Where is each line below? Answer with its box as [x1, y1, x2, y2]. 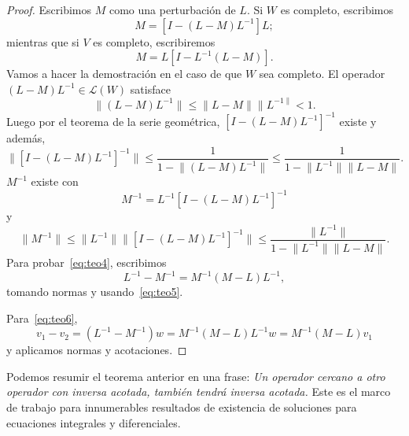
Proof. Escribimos [6, 2, 92, 17]
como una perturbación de [109, 2, 236, 17]
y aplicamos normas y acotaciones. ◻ [6, 342, 187, 358]
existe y [339, 113, 377, 129]
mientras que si [6, 33, 79, 50]
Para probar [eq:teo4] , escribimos [6, 253, 167, 270]
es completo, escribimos [280, 2, 394, 17]
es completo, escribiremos [93, 33, 216, 50]
